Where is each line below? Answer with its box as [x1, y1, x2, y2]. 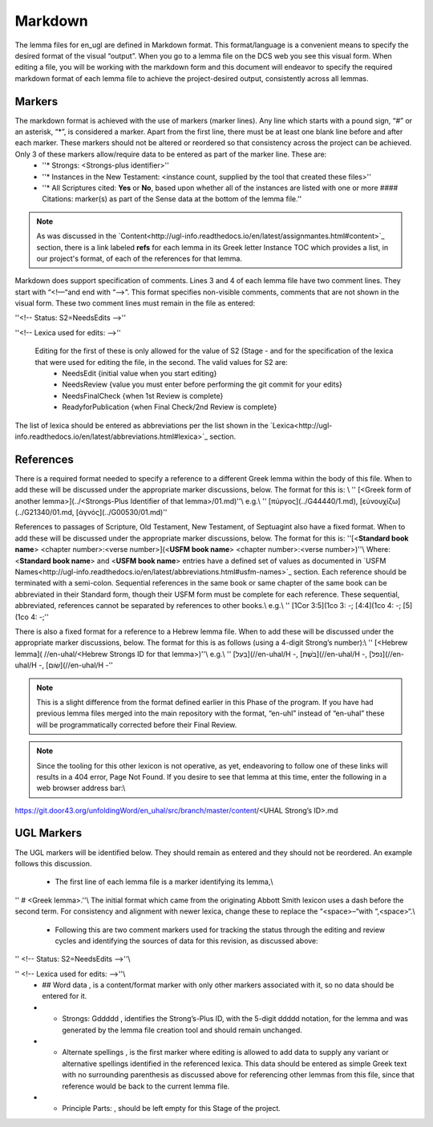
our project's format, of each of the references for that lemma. [36, 253, 242, 263]
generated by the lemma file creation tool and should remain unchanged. [62, 1025, 302, 1035]
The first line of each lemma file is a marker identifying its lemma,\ [55, 877, 273, 886]
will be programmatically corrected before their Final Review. [36, 720, 237, 729]
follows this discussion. [14, 858, 92, 868]
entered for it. [42, 991, 87, 1001]
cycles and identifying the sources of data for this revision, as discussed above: [55, 935, 318, 946]
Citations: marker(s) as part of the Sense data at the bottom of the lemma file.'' [42, 194, 302, 204]
